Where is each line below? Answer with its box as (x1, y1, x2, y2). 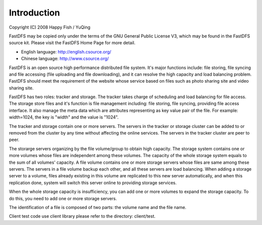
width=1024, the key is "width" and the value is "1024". (9, 114, 119, 120)
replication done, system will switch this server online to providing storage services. (9, 180, 177, 186)
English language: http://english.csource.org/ (21, 49, 112, 54)
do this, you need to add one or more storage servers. (9, 195, 117, 201)
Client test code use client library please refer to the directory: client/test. (9, 213, 156, 219)
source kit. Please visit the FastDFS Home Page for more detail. (9, 40, 136, 46)
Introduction (9, 7, 60, 18)
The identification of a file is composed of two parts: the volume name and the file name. (9, 204, 187, 210)
